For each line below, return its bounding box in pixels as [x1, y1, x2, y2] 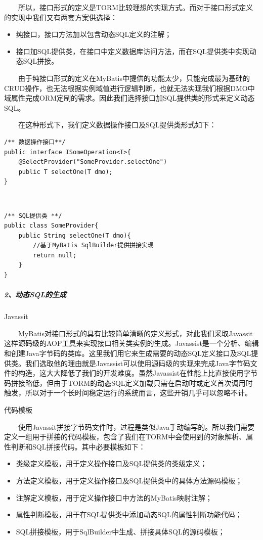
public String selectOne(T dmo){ [18, 232, 131, 239]
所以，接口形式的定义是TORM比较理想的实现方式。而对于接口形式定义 [18, 2, 253, 12]
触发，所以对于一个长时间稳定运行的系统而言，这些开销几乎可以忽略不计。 [4, 387, 252, 398]
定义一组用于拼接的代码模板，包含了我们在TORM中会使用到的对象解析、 [4, 431, 246, 442]
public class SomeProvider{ [4, 222, 99, 230]
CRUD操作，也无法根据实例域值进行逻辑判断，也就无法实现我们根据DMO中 [4, 82, 255, 93]
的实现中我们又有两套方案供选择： [4, 12, 117, 22]
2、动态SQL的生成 [4, 289, 67, 300]
